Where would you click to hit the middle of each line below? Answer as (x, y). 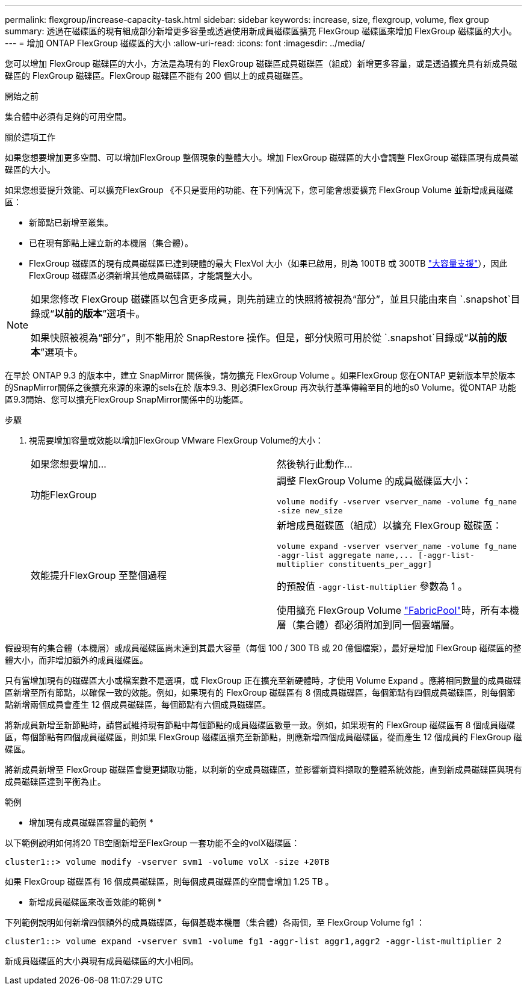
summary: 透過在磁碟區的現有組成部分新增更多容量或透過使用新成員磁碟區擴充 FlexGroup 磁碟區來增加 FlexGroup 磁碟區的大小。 (261, 31)
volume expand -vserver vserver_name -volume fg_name (397, 546)
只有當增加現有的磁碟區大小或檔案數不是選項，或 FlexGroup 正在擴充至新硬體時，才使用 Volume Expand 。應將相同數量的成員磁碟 (263, 680)
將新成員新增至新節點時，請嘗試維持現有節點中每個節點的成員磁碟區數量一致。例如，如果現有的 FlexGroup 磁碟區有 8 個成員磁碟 (260, 725)
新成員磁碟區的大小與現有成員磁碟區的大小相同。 (102, 961)
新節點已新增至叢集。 (71, 222)
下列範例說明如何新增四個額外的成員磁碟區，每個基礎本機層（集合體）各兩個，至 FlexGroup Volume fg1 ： (215, 922)
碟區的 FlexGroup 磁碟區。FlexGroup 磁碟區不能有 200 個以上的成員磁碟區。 (156, 76)
